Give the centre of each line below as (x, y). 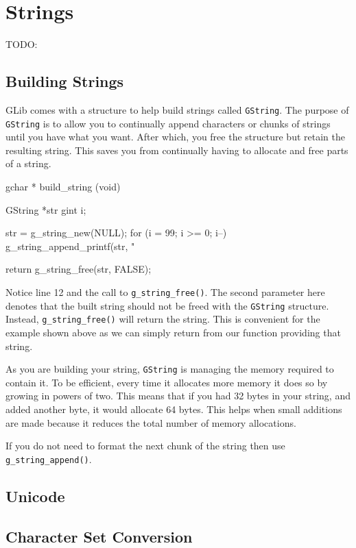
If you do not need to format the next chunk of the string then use (145, 446)
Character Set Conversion (99, 536)
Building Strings (65, 81)
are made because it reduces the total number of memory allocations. (151, 422)
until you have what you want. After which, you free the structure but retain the (175, 137)
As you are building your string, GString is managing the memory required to (170, 369)
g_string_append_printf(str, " (70, 246)
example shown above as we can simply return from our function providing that (173, 332)
